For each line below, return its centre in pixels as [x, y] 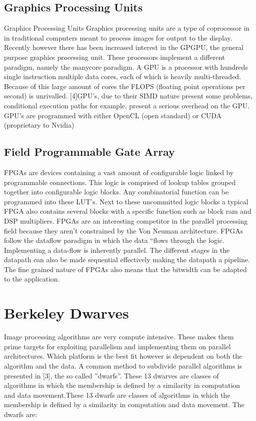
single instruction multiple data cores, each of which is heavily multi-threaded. [123, 76]
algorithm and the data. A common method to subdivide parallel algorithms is [123, 365]
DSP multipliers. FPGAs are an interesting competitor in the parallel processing [126, 220]
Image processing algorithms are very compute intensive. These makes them [119, 337]
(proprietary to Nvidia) [39, 125]
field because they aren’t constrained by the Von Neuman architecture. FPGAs [124, 230]
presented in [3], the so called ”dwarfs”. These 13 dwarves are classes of [111, 375]
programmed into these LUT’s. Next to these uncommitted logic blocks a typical [126, 201]
